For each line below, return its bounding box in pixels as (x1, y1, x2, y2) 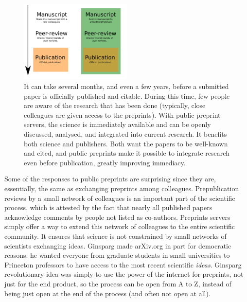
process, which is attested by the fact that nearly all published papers (4, 202, 212, 213)
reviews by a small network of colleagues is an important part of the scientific (4, 193, 235, 203)
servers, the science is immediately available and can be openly (24, 119, 211, 129)
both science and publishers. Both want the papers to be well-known (24, 138, 228, 148)
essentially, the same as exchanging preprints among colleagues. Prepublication (4, 183, 239, 193)
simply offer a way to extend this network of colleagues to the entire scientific (4, 221, 235, 231)
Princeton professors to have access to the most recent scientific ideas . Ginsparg (4, 259, 242, 269)
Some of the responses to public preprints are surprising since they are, (4, 174, 216, 184)
